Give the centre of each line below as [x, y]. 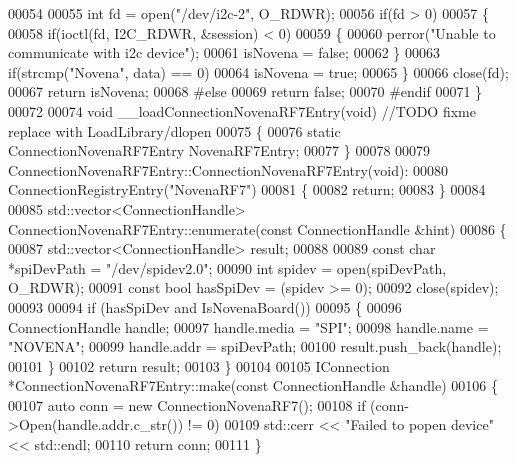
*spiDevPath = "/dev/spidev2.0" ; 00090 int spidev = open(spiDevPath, [227, 267]
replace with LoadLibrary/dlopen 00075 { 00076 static [174, 130]
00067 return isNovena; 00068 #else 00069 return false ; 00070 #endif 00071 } [245, 91]
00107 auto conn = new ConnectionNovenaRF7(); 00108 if [187, 404]
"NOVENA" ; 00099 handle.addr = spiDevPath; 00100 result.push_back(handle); [255, 346]
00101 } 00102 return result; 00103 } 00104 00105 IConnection [199, 365]
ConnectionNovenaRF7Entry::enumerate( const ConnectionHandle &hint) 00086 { [257, 228]
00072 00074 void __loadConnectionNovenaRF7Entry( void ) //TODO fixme [242, 110]
